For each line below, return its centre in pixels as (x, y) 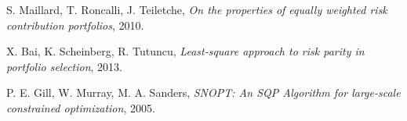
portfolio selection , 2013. (64, 66)
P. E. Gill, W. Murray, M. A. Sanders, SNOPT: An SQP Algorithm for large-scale (203, 93)
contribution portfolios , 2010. (75, 25)
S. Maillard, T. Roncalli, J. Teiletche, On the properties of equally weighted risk (197, 9)
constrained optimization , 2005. (81, 107)
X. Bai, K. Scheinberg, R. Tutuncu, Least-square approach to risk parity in (185, 51)
